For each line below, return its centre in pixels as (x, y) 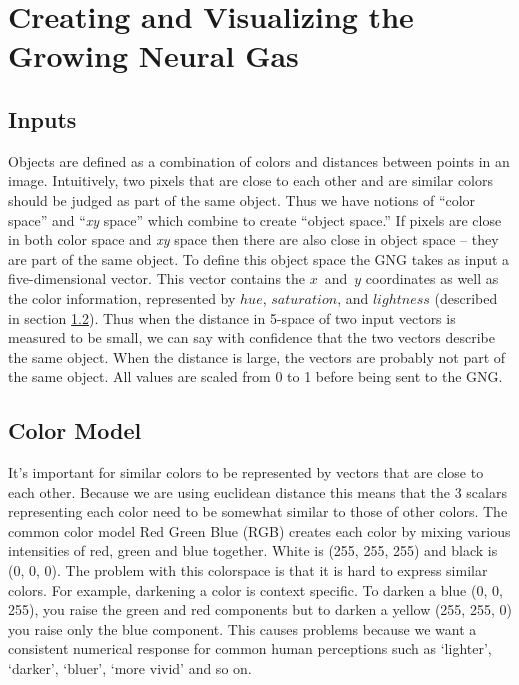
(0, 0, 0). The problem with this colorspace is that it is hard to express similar (248, 570)
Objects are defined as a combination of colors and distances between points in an (259, 160)
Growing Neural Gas (153, 55)
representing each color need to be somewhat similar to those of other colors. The (258, 511)
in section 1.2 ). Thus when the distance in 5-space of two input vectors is (232, 317)
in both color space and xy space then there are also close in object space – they (253, 239)
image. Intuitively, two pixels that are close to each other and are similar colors (251, 180)
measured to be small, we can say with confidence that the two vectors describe (251, 337)
